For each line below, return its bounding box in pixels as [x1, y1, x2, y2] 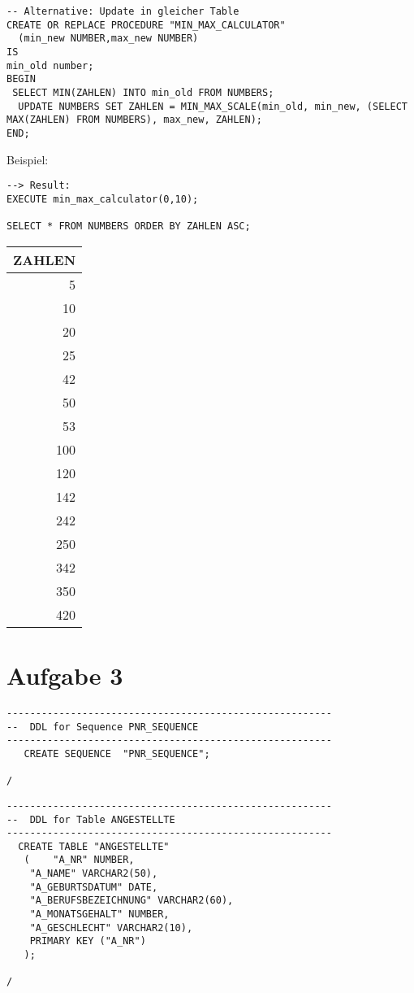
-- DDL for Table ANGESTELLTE [6, 813, 175, 825]
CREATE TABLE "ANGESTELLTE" [18, 840, 170, 852]
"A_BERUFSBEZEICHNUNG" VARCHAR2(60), [29, 895, 234, 907]
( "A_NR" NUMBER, [24, 854, 135, 866]
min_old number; [6, 59, 94, 72]
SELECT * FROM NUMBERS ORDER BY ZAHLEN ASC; [6, 220, 251, 233]
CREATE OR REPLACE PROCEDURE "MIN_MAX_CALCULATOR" [6, 19, 286, 31]
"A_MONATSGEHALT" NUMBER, [29, 908, 170, 921]
